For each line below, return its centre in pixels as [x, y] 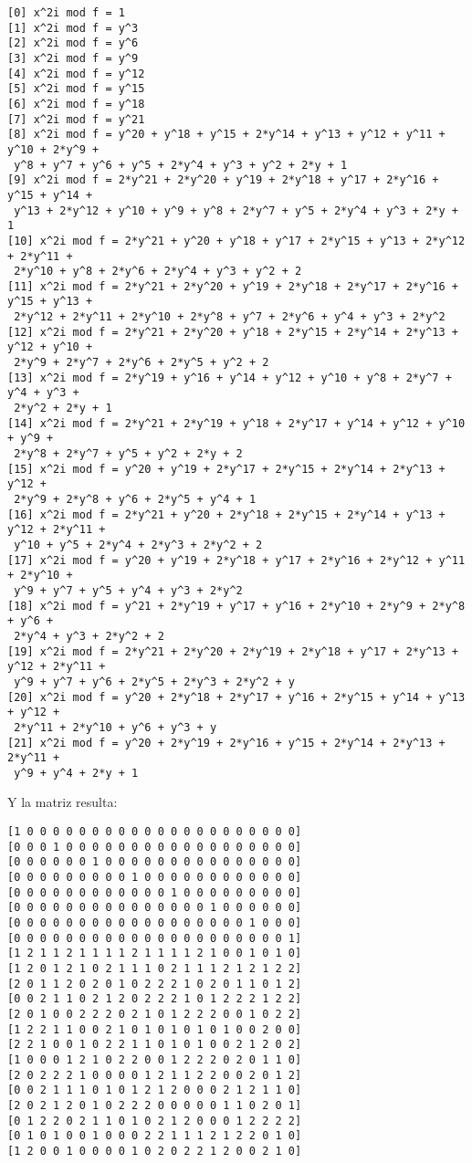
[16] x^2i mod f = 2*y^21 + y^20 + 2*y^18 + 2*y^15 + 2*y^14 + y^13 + [226, 514]
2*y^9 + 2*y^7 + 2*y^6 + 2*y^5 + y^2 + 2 [142, 363]
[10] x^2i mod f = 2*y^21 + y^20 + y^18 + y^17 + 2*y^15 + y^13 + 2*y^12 [236, 241]
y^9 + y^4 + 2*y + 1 [76, 773]
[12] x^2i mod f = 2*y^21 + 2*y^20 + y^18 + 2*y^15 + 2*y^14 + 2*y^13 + [233, 332]
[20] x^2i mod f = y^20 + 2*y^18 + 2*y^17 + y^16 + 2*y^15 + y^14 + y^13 [236, 697]
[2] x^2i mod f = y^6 [73, 43]
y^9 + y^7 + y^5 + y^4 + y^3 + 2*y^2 [128, 590]
